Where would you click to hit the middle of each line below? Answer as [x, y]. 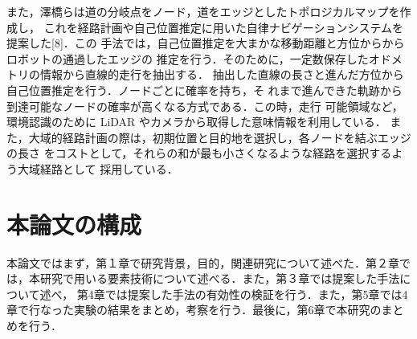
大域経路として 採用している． [98, 168]
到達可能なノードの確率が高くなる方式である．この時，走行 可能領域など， [205, 106]
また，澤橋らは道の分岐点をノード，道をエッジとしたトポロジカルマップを [203, 11]
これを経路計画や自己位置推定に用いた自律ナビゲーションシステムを [223, 27]
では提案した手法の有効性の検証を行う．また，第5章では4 [256, 294]
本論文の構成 [74, 224]
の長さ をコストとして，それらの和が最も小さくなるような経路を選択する [199, 153]
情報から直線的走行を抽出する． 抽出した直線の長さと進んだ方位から [222, 74]
